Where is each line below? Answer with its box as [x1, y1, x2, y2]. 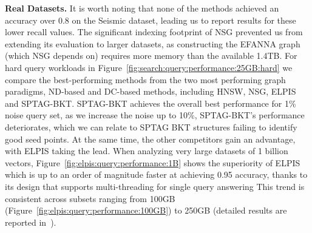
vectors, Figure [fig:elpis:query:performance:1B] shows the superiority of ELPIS [5, 156, 300, 169]
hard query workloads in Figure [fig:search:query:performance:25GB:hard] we [5, 61, 293, 73]
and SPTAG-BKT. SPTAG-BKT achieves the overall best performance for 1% [5, 96, 296, 109]
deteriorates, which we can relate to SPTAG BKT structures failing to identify [5, 120, 297, 133]
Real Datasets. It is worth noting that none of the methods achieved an [5, 2, 279, 14]
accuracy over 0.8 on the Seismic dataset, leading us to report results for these [5, 13, 296, 26]
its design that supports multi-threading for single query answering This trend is [5, 180, 305, 192]
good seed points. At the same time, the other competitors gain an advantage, [5, 132, 296, 145]
